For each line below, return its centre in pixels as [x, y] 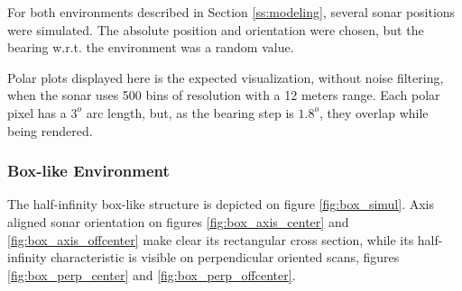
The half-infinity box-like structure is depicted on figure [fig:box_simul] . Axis [221, 204]
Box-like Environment [88, 171]
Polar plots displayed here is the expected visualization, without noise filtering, [226, 77]
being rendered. [50, 130]
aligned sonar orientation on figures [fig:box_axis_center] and [178, 221]
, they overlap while [374, 112]
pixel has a [37, 112]
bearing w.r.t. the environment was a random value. [151, 47]
